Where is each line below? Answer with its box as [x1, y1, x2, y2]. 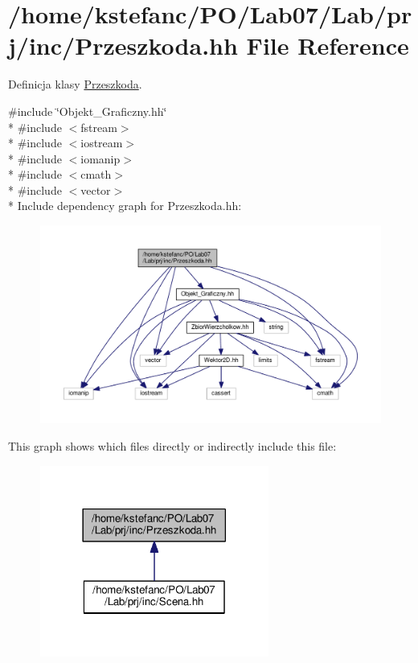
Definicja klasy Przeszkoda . [8, 76, 142, 93]
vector [80, 181, 111, 198]
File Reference [246, 29, 409, 62]
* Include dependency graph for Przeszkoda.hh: [8, 197, 242, 214]
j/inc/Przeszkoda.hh [8, 29, 238, 62]
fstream [80, 118, 117, 135]
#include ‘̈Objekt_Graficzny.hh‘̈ [8, 102, 167, 119]
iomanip [80, 150, 121, 167]
